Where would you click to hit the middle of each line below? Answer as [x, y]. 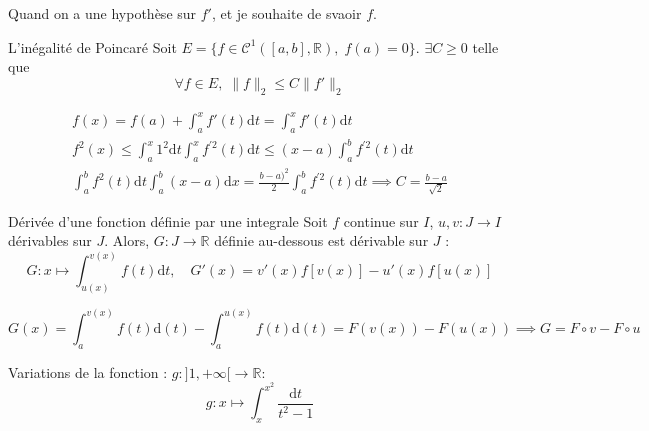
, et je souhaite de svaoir [286, 13]
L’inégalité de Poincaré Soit [92, 46]
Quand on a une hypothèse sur [102, 13]
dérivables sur [50, 240]
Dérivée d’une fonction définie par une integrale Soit [168, 220]
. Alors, [127, 240]
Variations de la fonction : [88, 371]
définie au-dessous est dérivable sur [321, 240]
